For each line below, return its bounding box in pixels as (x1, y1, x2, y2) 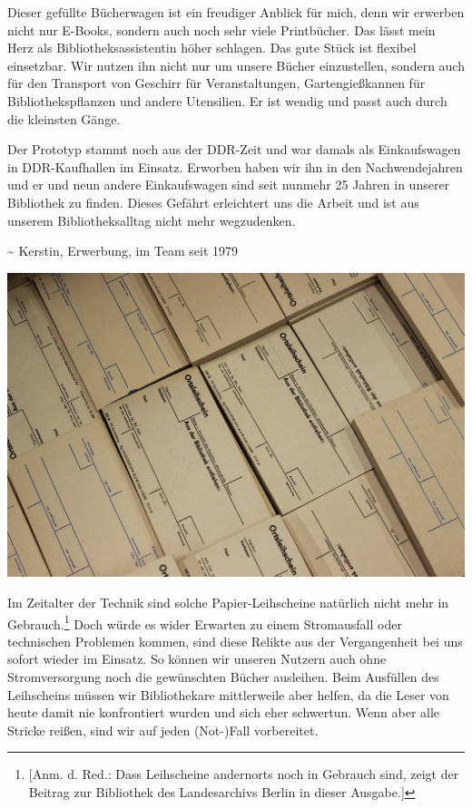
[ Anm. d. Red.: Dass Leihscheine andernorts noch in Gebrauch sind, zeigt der (28, 764, 459, 784)
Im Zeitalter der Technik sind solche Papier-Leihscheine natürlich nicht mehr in (7, 592, 449, 611)
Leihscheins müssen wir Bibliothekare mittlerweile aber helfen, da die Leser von (7, 685, 449, 704)
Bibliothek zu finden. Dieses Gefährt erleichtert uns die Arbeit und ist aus (7, 192, 419, 211)
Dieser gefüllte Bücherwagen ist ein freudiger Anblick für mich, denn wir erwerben (7, 3, 465, 21)
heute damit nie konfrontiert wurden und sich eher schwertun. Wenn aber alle (7, 703, 440, 722)
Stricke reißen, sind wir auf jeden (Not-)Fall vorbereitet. (7, 720, 319, 739)
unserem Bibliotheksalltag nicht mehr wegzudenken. (7, 210, 296, 229)
